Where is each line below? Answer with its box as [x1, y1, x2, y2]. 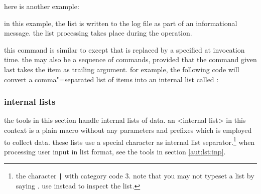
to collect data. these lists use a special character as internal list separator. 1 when [4, 135, 255, 147]
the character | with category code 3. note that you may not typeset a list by [16, 170, 254, 181]
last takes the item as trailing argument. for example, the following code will [4, 64, 239, 74]
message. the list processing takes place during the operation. [4, 28, 192, 38]
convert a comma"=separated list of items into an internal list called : [4, 74, 219, 84]
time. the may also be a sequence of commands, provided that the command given [4, 54, 257, 65]
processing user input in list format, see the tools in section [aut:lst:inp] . [4, 146, 226, 156]
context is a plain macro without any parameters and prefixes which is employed [4, 124, 252, 135]
